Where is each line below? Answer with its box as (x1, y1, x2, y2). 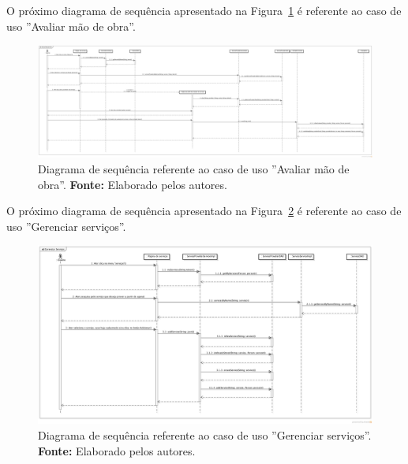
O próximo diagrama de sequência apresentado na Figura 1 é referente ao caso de (6, 2, 402, 18)
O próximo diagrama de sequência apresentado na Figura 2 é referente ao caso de (6, 202, 402, 219)
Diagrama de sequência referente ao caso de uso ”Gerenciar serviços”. (38, 426, 372, 443)
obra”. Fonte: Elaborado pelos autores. (38, 176, 227, 192)
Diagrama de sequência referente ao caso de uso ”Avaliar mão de (38, 161, 350, 177)
